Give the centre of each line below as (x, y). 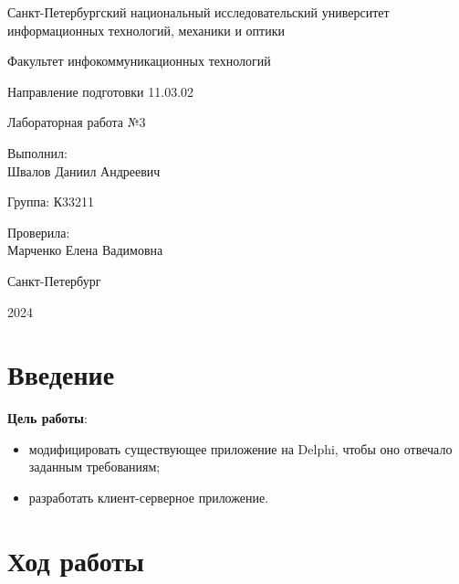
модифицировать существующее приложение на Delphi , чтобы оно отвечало (240, 448)
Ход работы (76, 560)
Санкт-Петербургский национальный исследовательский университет (198, 12)
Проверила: (39, 232)
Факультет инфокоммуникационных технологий (139, 61)
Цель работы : (47, 418)
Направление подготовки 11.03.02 (101, 91)
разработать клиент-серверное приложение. (149, 498)
